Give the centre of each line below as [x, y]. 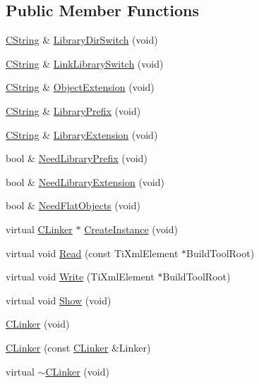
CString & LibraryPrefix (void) [73, 110]
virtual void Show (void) [59, 300]
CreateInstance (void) [131, 229]
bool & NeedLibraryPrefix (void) [77, 158]
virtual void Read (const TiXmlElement [92, 253]
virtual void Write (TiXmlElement [80, 277]
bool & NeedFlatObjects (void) [73, 205]
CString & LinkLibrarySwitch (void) [85, 63]
